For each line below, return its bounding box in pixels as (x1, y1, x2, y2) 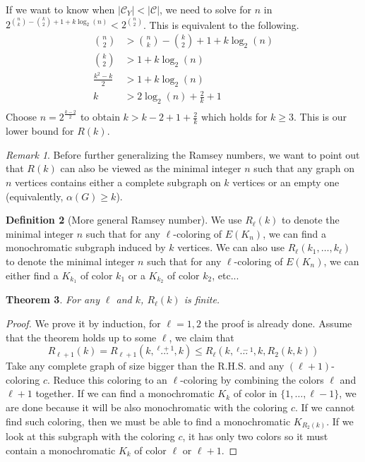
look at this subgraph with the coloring (6, 429, 175, 444)
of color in (233, 386, 277, 401)
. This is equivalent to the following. (143, 17, 299, 32)
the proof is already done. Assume (204, 316, 352, 331)
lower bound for (6, 123, 74, 138)
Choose (6, 109, 37, 124)
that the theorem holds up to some (6, 329, 157, 344)
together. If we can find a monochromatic (35, 386, 215, 401)
